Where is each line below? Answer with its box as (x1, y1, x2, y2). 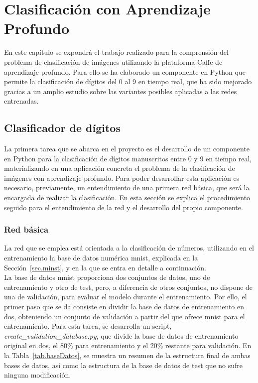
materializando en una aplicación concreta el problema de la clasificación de (4, 163, 235, 173)
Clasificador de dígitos (4, 120, 121, 135)
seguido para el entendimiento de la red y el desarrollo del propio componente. (4, 202, 243, 212)
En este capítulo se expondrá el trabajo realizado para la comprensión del (4, 47, 229, 57)
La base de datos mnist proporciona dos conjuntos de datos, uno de (4, 272, 210, 282)
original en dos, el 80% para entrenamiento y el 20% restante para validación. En (4, 340, 252, 351)
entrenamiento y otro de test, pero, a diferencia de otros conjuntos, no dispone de (4, 281, 253, 292)
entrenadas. (4, 96, 39, 106)
